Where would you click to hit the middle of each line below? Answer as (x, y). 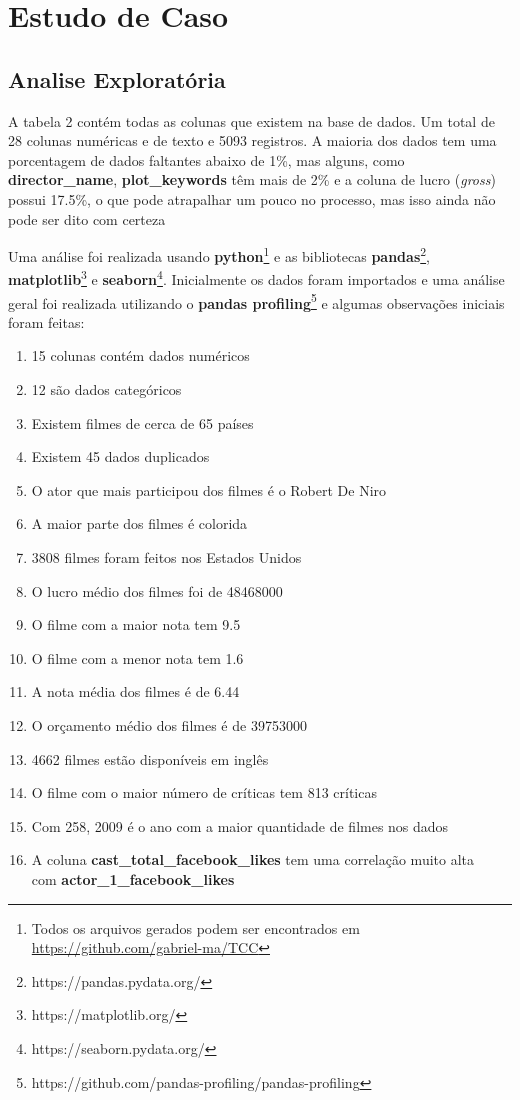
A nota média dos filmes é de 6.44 (135, 691)
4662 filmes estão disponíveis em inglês (150, 758)
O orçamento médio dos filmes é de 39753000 (169, 725)
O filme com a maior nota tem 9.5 (136, 624)
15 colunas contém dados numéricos (140, 355)
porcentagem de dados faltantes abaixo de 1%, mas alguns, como (206, 159)
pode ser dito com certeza (87, 218)
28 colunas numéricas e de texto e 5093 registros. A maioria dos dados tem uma (252, 140)
